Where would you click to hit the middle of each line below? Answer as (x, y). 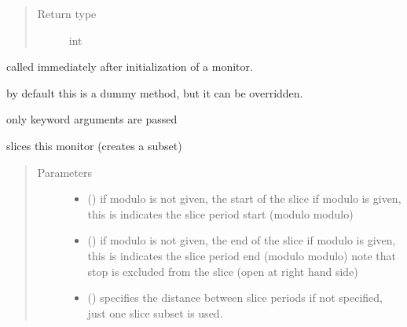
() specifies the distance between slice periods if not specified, (235, 298)
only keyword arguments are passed (92, 119)
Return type (67, 13)
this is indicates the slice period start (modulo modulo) (220, 213)
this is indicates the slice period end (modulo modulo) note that (242, 255)
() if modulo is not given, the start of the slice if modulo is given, (244, 198)
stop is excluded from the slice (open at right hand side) (223, 271)
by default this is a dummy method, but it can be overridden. (155, 92)
